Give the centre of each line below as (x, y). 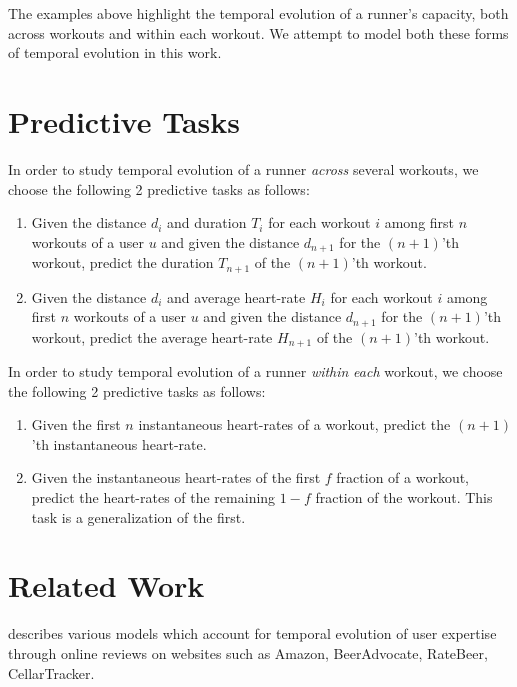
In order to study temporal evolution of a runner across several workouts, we (243, 168)
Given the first (76, 424)
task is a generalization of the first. (138, 516)
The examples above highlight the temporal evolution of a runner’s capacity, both (258, 13)
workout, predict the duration (122, 262)
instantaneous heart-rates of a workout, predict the (294, 424)
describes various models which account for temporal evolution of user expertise (252, 633)
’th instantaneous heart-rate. (119, 443)
